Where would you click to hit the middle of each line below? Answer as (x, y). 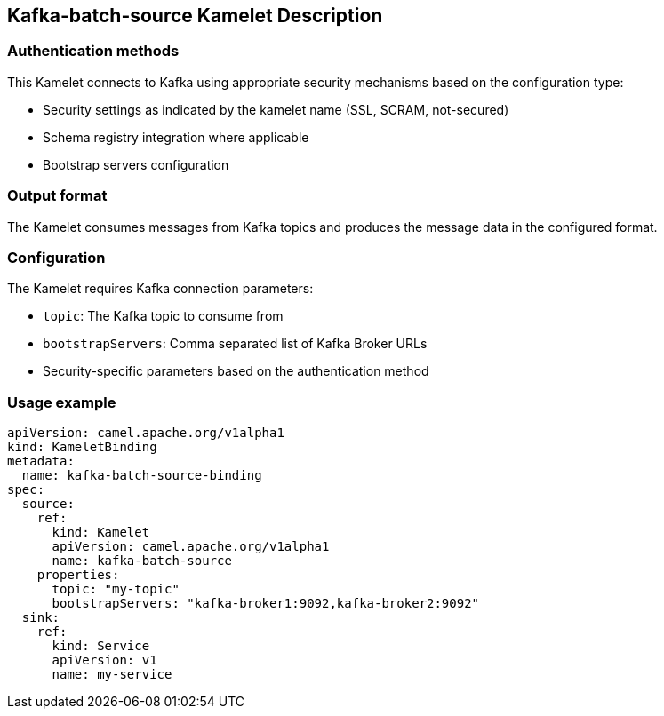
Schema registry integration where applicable (176, 137)
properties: (78, 575)
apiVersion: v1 (104, 660)
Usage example (62, 402)
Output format (57, 196)
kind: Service (101, 646)
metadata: (41, 461)
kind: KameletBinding (82, 447)
